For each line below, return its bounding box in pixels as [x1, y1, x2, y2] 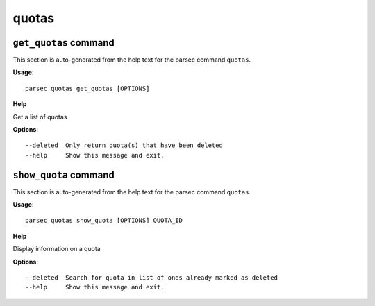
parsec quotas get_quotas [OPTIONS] [25, 84, 150, 92]
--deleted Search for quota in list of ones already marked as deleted [25, 274, 278, 282]
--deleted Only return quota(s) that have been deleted [25, 142, 224, 149]
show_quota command [12, 169, 115, 180]
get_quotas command [12, 37, 115, 49]
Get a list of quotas [12, 112, 67, 121]
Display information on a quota [12, 245, 101, 253]
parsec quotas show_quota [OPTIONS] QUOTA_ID [25, 216, 183, 225]
